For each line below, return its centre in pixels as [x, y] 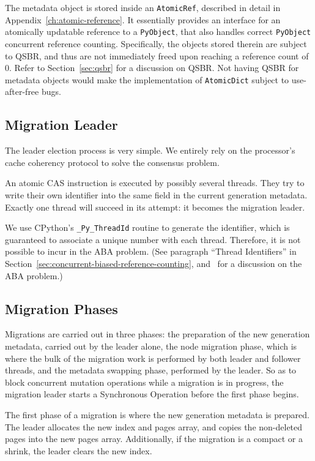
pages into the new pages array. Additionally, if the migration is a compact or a [154, 439]
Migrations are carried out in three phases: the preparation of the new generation [157, 334]
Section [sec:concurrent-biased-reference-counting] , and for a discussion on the [154, 263]
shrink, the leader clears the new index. [79, 450]
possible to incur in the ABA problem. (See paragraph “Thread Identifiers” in [151, 251]
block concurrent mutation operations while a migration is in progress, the [144, 382]
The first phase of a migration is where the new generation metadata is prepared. [157, 414]
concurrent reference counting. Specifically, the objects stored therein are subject [156, 43]
